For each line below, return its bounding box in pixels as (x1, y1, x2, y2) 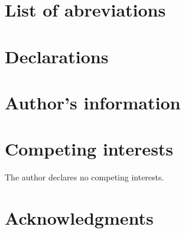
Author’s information (5, 90, 181, 114)
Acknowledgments (5, 206, 154, 230)
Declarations (5, 44, 109, 68)
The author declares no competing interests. (5, 171, 164, 183)
